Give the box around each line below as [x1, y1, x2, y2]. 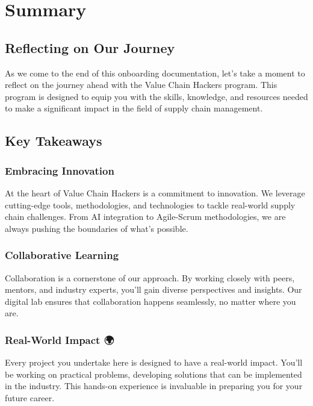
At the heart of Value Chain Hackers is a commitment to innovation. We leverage [5, 186, 305, 199]
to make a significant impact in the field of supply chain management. [5, 102, 263, 114]
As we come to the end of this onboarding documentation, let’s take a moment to [5, 66, 305, 79]
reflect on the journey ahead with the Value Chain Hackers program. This [5, 78, 277, 91]
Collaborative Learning [5, 248, 119, 263]
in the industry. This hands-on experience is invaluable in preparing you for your [5, 379, 303, 392]
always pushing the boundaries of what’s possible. [5, 222, 188, 234]
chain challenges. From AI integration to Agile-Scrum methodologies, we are [5, 210, 286, 223]
